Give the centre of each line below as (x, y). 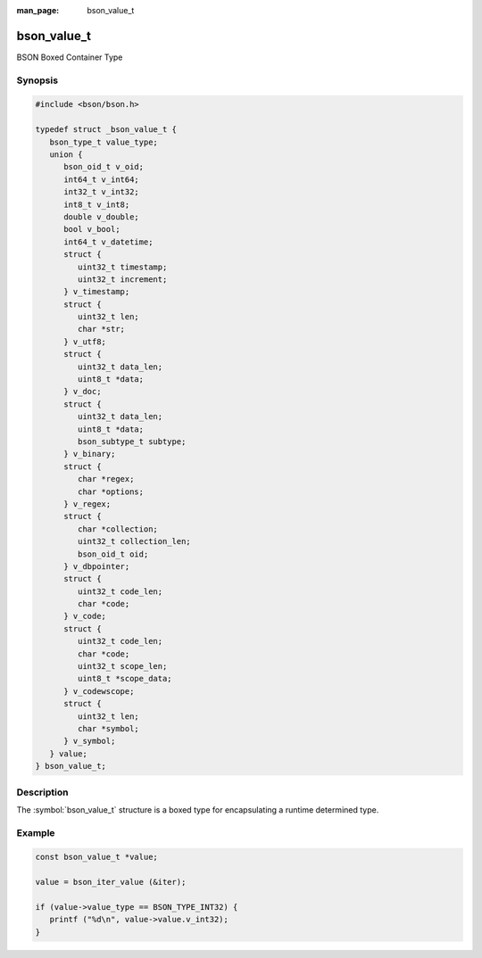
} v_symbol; (90, 741)
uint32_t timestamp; (122, 267)
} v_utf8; (85, 342)
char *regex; (106, 479)
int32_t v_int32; (102, 192)
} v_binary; (90, 454)
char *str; (101, 329)
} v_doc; (83, 392)
